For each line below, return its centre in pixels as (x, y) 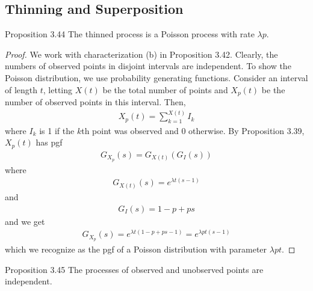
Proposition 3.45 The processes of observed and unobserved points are (134, 269)
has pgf (49, 142)
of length (21, 89)
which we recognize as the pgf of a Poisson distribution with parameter (136, 249)
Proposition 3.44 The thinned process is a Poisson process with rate (130, 34)
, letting (58, 89)
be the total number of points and (165, 89)
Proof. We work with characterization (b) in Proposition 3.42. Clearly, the (141, 54)
